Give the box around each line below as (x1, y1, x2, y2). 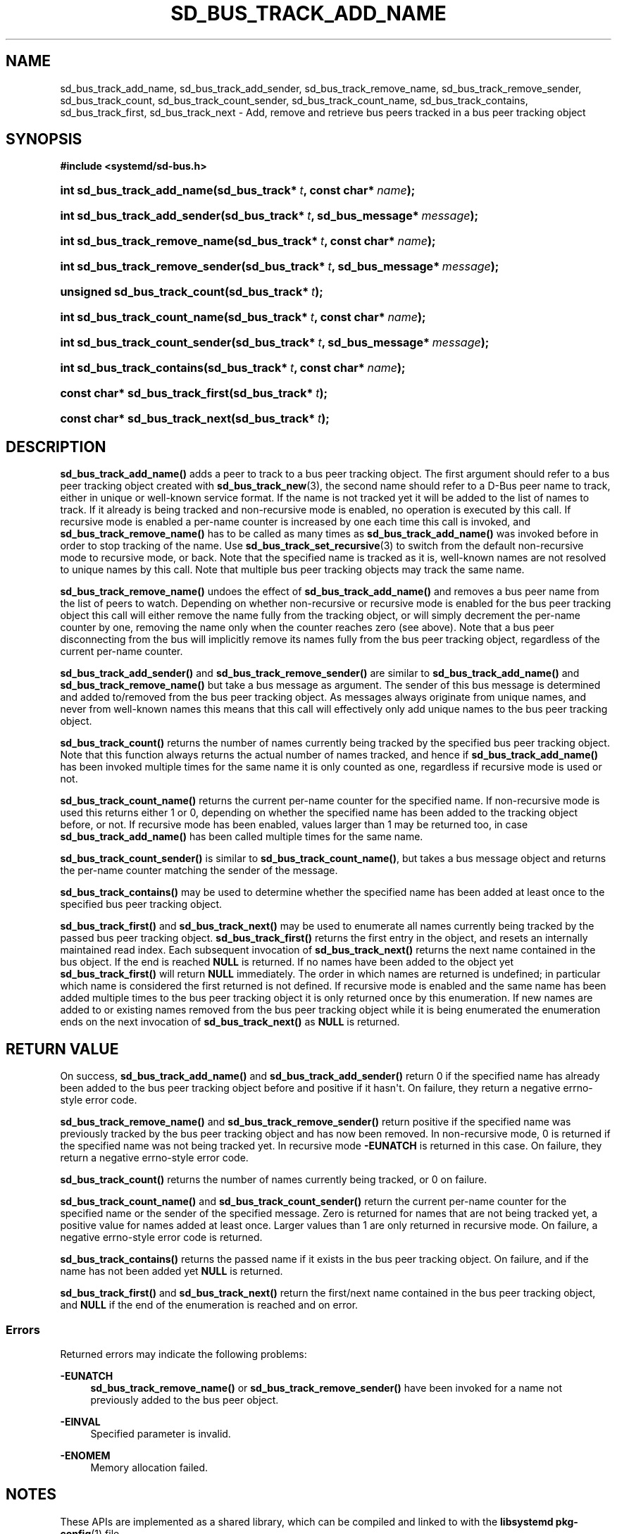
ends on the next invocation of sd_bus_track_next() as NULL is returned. (60, 1016, 400, 1028)
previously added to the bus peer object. (90, 1393, 279, 1406)
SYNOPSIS (6, 130, 82, 149)
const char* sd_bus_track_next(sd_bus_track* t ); (60, 411, 330, 426)
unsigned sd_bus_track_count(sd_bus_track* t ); (60, 285, 323, 299)
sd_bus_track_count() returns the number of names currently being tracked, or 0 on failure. (60, 1173, 487, 1186)
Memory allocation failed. (90, 1461, 208, 1473)
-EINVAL (60, 1415, 101, 1428)
